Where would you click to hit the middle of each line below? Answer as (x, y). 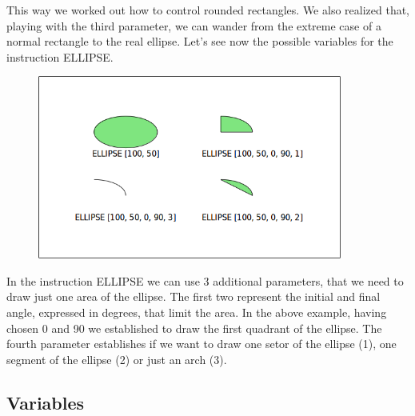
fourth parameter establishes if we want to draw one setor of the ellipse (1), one (202, 344)
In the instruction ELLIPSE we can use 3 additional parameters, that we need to (205, 280)
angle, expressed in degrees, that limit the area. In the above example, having (197, 312)
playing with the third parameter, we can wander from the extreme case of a (194, 25)
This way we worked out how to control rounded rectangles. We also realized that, (208, 10)
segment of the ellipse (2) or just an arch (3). (117, 359)
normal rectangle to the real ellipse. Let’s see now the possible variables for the (200, 41)
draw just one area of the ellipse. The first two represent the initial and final (194, 296)
